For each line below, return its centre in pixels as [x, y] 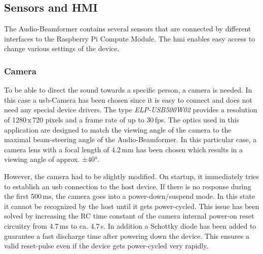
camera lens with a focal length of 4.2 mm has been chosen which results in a [123, 149]
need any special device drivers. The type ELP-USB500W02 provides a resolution [131, 110]
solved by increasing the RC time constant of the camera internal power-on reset [129, 216]
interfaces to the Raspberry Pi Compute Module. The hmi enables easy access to [130, 38]
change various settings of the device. [62, 48]
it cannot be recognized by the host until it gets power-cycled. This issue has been [132, 206]
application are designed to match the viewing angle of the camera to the [118, 129]
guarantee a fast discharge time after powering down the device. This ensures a [127, 236]
